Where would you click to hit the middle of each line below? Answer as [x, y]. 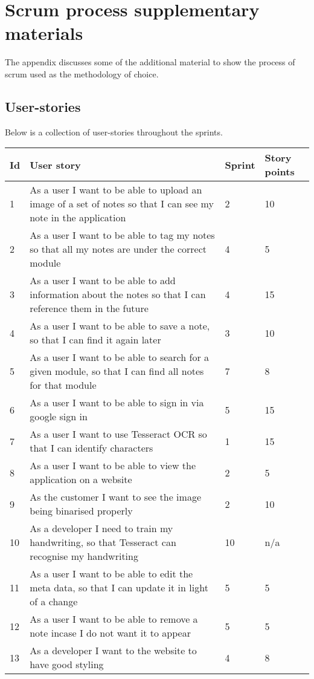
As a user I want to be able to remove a [114, 619]
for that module [63, 385]
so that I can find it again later [95, 340]
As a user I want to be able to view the [113, 466]
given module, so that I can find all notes [117, 371]
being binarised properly [81, 511]
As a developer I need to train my [101, 528]
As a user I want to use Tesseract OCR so [118, 434]
